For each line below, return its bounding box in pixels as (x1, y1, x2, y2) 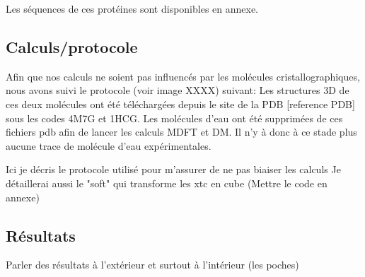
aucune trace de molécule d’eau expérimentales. (6, 138, 212, 153)
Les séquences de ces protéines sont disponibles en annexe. (6, 1, 259, 16)
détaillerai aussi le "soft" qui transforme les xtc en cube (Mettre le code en (6, 175, 328, 190)
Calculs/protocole (6, 35, 138, 57)
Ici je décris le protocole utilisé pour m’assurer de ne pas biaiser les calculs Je (6, 162, 341, 177)
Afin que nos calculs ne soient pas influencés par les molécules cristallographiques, (6, 69, 360, 83)
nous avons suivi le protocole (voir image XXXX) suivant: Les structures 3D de (6, 83, 349, 98)
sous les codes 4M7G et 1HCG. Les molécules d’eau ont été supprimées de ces (6, 110, 343, 125)
